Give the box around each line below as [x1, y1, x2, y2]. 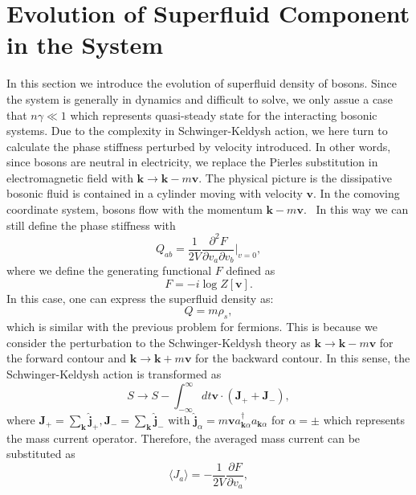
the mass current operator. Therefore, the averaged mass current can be [6, 429, 361, 446]
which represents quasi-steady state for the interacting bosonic [70, 106, 377, 123]
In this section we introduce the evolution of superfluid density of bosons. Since [6, 75, 397, 92]
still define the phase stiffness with [6, 216, 176, 233]
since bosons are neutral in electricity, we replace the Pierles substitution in [6, 153, 378, 170]
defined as [226, 262, 275, 279]
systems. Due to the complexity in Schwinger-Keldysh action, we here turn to [6, 122, 388, 139]
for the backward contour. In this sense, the [195, 350, 410, 366]
